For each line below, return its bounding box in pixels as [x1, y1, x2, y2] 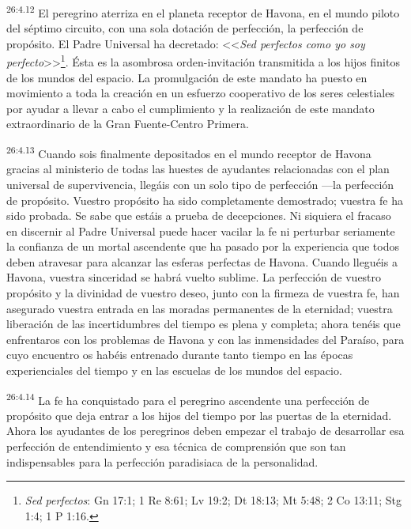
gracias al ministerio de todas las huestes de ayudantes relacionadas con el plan [6, 161, 390, 177]
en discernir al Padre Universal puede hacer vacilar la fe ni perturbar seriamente [6, 222, 395, 239]
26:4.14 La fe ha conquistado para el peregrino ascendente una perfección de [6, 389, 370, 408]
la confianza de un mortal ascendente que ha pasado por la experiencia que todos [6, 238, 399, 255]
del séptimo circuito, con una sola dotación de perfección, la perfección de [6, 20, 364, 36]
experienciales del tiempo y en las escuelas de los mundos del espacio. [6, 362, 342, 379]
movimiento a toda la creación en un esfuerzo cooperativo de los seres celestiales [6, 85, 394, 101]
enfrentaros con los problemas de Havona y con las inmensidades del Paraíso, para [6, 331, 405, 347]
